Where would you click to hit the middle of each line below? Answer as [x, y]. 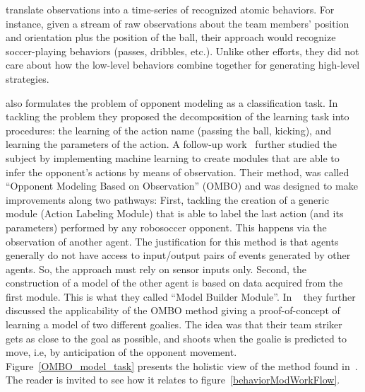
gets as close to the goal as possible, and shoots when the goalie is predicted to [176, 338]
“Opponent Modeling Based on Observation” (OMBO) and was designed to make [182, 186]
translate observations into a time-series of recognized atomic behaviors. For [170, 9]
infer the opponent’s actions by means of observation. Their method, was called [178, 172]
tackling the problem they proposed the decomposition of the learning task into [178, 116]
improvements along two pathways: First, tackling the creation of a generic [167, 199]
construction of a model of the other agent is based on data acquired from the [174, 283]
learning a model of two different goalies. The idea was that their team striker [174, 324]
